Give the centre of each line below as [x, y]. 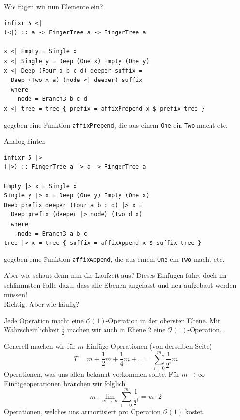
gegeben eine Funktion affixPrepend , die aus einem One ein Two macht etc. [116, 124]
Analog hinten [25, 141]
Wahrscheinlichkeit [32, 330]
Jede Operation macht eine [44, 320]
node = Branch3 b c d [52, 99]
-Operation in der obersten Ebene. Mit [163, 320]
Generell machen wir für [40, 346]
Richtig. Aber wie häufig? [42, 304]
